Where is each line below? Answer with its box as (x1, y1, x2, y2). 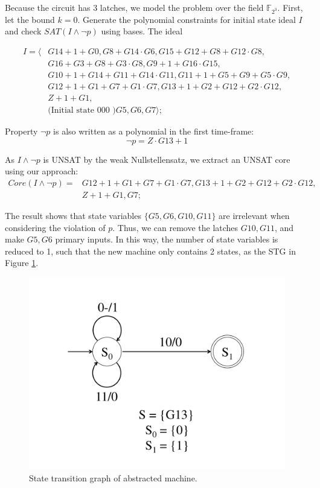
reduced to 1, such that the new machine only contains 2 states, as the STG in (5, 244, 296, 257)
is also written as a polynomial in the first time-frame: (53, 125, 254, 138)
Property (5, 125, 38, 138)
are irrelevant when (219, 209, 290, 221)
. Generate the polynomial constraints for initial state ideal (77, 13, 296, 25)
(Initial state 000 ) (48, 106, 116, 115)
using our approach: (5, 165, 78, 177)
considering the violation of (5, 221, 106, 233)
